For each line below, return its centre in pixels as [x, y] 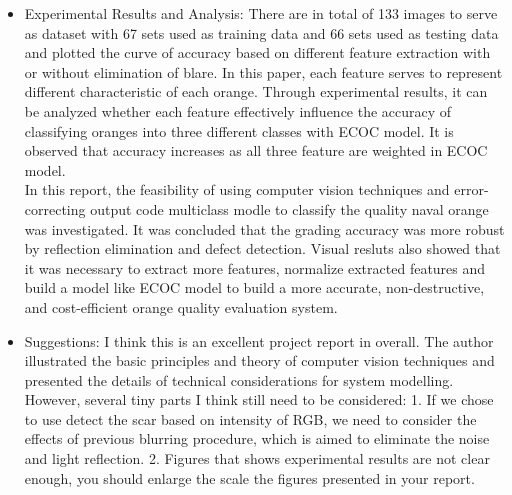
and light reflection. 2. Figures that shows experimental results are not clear [257, 458]
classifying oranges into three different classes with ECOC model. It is [239, 130]
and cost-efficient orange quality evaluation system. [181, 306]
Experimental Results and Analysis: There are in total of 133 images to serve [261, 13]
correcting [55, 208]
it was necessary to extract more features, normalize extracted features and [255, 267]
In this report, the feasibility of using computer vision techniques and [237, 189]
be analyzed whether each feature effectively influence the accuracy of [238, 110]
